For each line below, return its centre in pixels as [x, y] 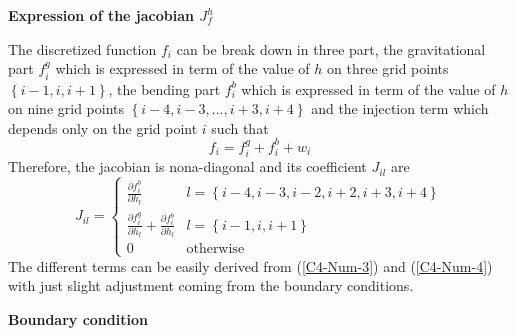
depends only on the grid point [103, 127]
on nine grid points [66, 108]
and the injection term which [400, 108]
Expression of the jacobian [101, 15]
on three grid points [388, 68]
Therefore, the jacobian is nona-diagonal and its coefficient [187, 166]
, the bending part [164, 88]
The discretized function [82, 48]
